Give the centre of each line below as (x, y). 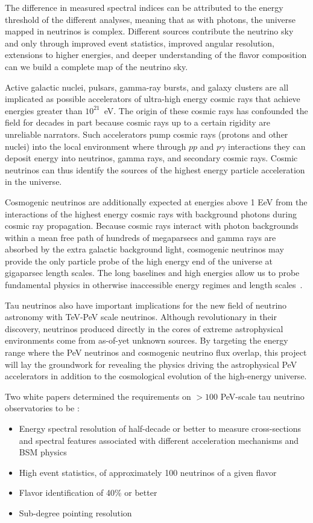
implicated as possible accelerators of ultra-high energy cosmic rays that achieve (153, 99)
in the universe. (33, 181)
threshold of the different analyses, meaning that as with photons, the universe (150, 19)
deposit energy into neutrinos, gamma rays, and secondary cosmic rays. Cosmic (151, 158)
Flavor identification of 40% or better (88, 493)
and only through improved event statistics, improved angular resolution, (140, 43)
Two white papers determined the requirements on (98, 396)
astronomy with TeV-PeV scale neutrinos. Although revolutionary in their (141, 317)
